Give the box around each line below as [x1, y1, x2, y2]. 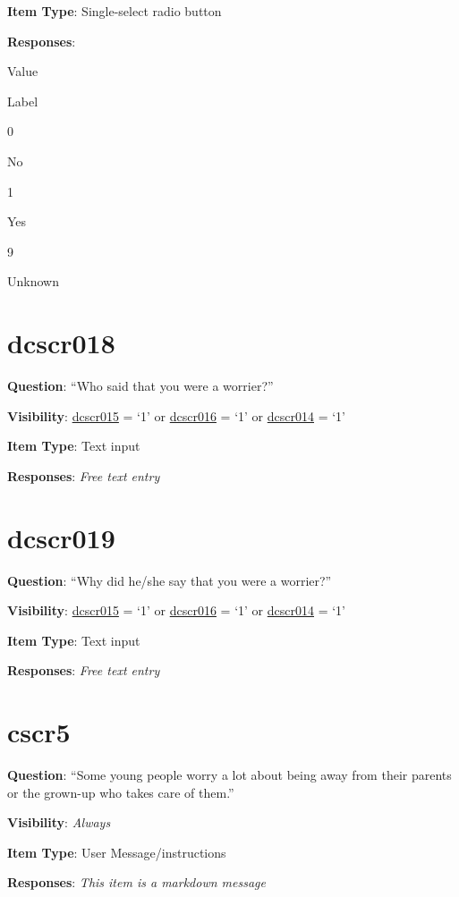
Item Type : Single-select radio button [7, 2, 222, 20]
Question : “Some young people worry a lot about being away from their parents [7, 766, 452, 784]
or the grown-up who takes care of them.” [7, 783, 234, 801]
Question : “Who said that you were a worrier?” [7, 377, 274, 395]
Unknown [7, 272, 59, 291]
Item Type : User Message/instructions [7, 842, 226, 861]
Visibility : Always [7, 813, 111, 832]
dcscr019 [7, 519, 115, 555]
